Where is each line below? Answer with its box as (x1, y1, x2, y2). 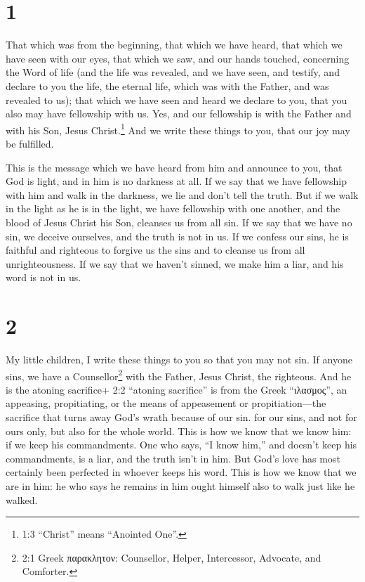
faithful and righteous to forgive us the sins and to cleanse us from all (6, 242, 305, 257)
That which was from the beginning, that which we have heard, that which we (6, 37, 343, 52)
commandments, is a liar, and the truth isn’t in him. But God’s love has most (6, 451, 340, 465)
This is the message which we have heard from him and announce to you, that (6, 160, 343, 174)
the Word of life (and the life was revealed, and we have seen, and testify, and (6, 65, 340, 79)
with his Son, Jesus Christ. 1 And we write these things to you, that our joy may (6, 120, 350, 137)
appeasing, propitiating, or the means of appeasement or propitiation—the (6, 396, 326, 410)
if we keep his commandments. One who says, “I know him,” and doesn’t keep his (6, 437, 357, 452)
